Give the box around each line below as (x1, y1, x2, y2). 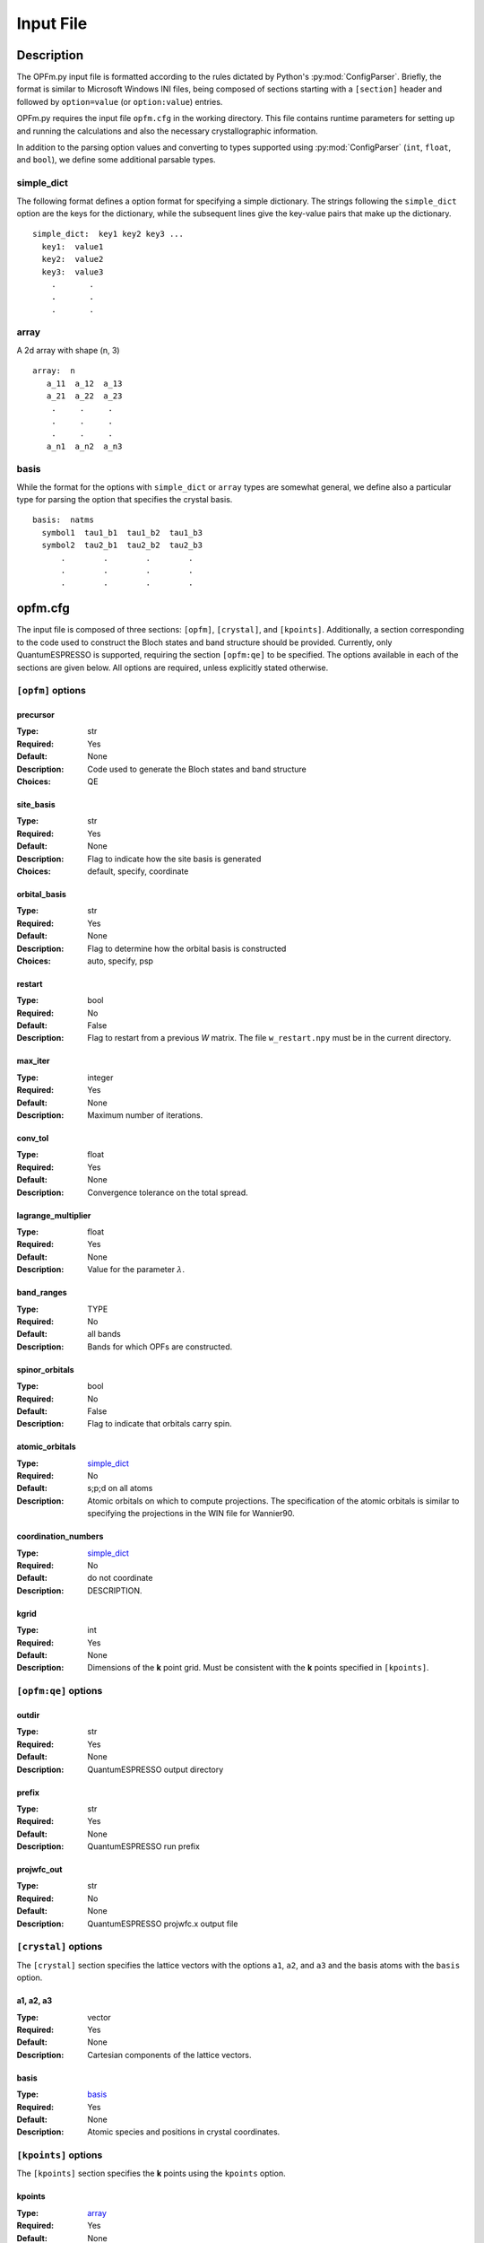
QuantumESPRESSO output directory (87, 1764, 224, 1775)
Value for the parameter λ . (87, 1264, 186, 1275)
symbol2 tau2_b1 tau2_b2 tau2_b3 (41, 540, 203, 551)
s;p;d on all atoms (87, 1483, 153, 1494)
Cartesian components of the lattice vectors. (87, 2049, 252, 2060)
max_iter (16, 1055, 50, 1067)
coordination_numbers (16, 1531, 104, 1542)
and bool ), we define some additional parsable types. (16, 154, 216, 165)
